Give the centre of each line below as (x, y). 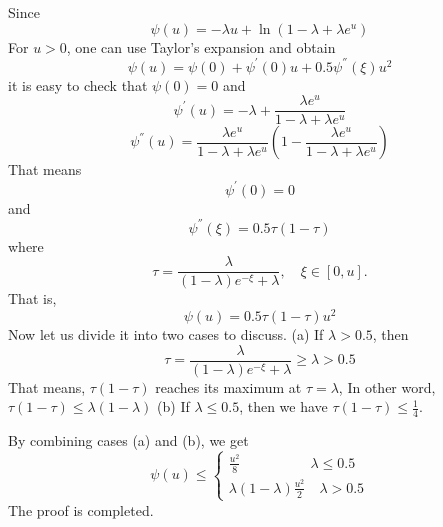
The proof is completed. (81, 509)
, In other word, (387, 386)
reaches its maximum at (228, 386)
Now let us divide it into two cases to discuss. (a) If (166, 333)
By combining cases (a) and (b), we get (128, 440)
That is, (32, 298)
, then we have (283, 406)
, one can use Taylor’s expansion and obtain (201, 46)
